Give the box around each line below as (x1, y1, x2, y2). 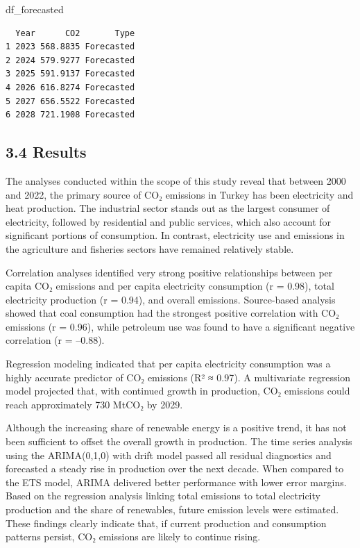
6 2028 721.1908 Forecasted (6, 110, 135, 120)
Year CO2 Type (15, 28, 135, 38)
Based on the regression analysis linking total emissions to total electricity (6, 488, 320, 503)
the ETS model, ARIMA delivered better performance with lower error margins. (6, 474, 347, 489)
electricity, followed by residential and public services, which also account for (6, 214, 332, 229)
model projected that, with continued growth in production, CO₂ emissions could (6, 383, 350, 398)
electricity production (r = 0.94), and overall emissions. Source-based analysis (6, 292, 336, 306)
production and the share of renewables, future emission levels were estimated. (6, 502, 339, 517)
